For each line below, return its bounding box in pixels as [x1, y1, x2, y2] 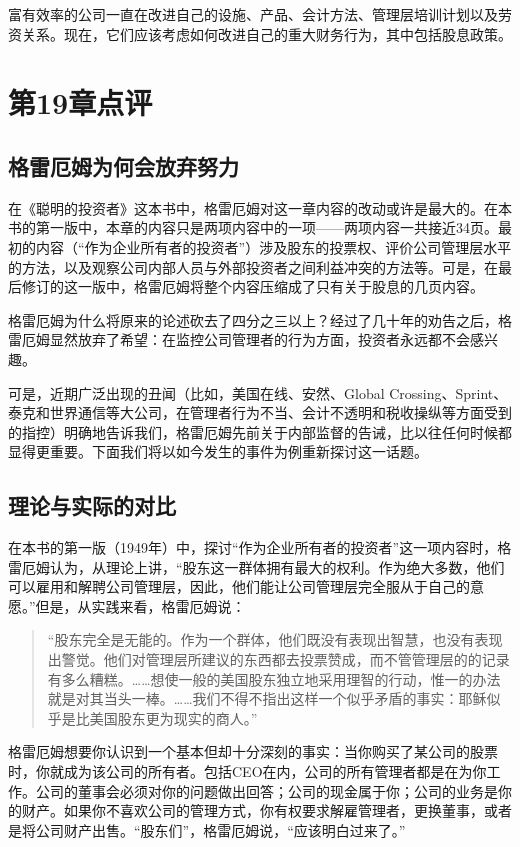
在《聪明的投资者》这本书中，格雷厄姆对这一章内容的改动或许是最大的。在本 [8, 197, 512, 218]
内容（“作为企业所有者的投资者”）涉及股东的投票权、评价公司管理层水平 [35, 236, 512, 257]
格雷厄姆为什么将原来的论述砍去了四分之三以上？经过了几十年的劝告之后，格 [8, 309, 512, 330]
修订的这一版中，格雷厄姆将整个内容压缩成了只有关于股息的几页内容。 [21, 276, 484, 297]
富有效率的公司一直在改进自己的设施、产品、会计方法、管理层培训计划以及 [8, 4, 498, 24]
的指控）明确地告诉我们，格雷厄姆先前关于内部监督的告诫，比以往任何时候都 [8, 421, 512, 442]
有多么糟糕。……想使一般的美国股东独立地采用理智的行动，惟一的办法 [47, 668, 501, 689]
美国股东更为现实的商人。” [89, 707, 258, 728]
